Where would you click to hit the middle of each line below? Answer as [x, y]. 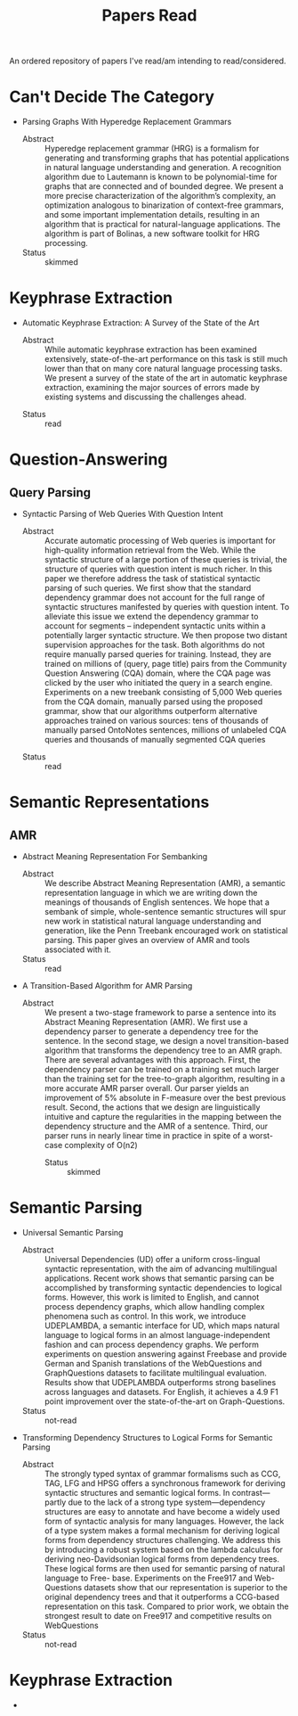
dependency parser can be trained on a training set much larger [161, 1070]
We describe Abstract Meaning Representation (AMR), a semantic [165, 883]
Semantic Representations [109, 802]
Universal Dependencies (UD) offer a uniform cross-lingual [152, 1259]
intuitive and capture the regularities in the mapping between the [163, 1117]
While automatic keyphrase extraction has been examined [150, 349]
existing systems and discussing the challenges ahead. [145, 397]
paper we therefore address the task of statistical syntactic [152, 579]
